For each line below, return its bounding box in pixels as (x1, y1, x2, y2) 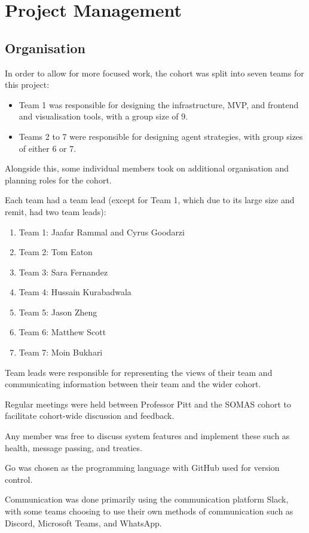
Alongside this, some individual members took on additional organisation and (5, 162, 289, 174)
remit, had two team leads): (5, 205, 106, 218)
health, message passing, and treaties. (5, 441, 142, 454)
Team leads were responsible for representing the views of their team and (5, 366, 273, 378)
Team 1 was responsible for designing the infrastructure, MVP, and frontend (19, 98, 299, 111)
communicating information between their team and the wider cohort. (5, 378, 261, 390)
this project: (5, 78, 50, 91)
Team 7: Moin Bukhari (19, 346, 103, 359)
